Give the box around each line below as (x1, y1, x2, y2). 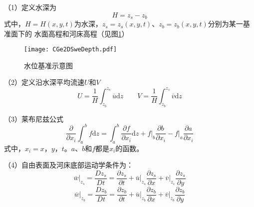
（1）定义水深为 (4, 2, 56, 12)
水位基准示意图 (24, 60, 73, 70)
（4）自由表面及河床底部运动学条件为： (4, 160, 133, 170)
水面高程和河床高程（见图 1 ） (34, 28, 129, 38)
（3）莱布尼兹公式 (4, 113, 63, 124)
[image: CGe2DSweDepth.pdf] (24, 46, 117, 53)
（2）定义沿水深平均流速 (4, 77, 84, 87)
